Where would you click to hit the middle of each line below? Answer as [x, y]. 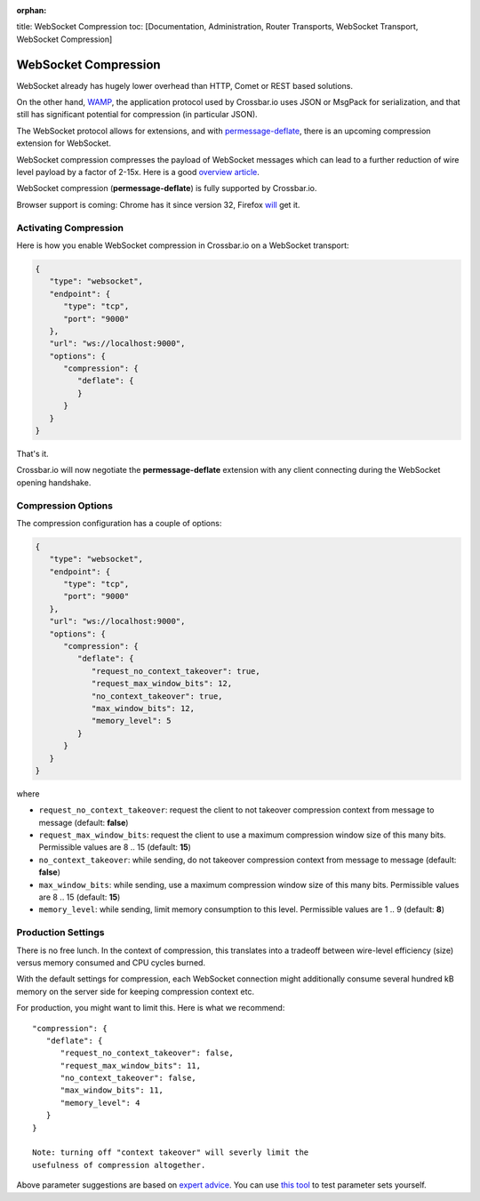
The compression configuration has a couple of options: [119, 523]
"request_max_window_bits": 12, [162, 684]
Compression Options [64, 505]
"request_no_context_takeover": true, [176, 671]
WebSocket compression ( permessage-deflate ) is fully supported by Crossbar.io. [167, 188]
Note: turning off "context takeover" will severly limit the [171, 1153]
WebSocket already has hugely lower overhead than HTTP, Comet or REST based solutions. [184, 85]
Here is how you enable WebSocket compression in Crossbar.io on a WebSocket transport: [183, 245]
